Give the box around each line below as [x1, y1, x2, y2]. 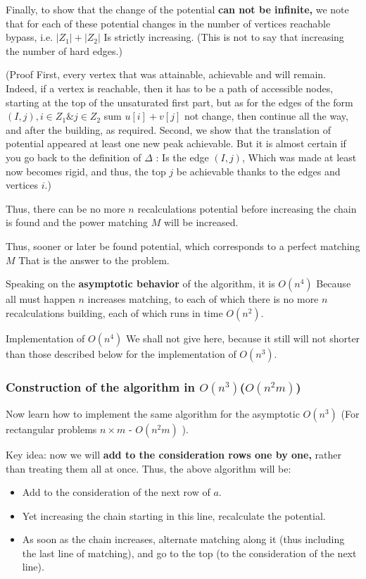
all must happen [6, 292, 75, 306]
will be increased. [163, 215, 239, 230]
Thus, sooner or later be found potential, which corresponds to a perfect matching [6, 238, 360, 253]
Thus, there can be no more [6, 201, 125, 216]
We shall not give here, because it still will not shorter [125, 330, 360, 345]
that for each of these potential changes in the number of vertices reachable [6, 15, 331, 30]
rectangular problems [6, 421, 97, 436]
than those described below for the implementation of [6, 346, 236, 361]
